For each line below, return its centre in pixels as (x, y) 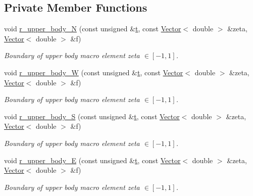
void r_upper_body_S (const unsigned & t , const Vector (92, 116)
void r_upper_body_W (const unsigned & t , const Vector (94, 72)
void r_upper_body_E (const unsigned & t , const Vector (92, 160)
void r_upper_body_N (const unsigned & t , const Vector (93, 29)
